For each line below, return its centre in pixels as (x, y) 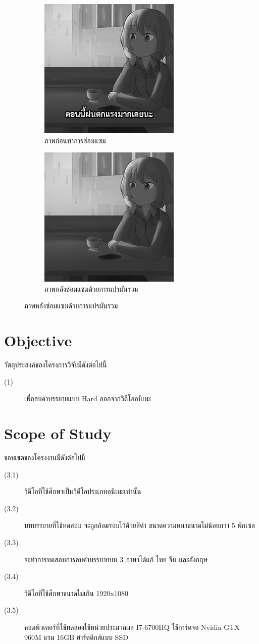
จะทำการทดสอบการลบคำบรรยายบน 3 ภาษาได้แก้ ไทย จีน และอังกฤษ (116, 559)
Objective (38, 340)
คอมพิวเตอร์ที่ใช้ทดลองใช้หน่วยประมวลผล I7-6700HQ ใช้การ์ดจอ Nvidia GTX (132, 627)
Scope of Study (58, 433)
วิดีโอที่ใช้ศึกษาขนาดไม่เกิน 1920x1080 (76, 593)
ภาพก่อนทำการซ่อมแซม (75, 140)
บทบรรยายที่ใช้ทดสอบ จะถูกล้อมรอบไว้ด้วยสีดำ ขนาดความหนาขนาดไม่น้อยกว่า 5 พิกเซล (140, 525)
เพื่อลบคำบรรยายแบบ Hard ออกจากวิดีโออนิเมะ (88, 398)
